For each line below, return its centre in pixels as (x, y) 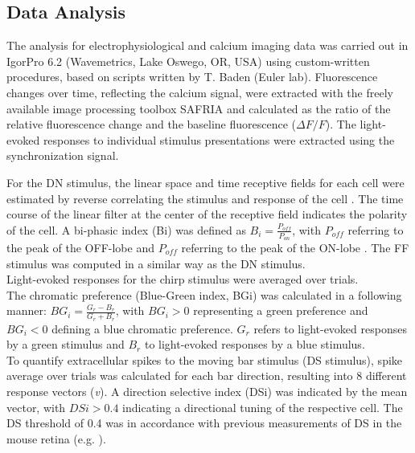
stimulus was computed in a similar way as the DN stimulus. (156, 263)
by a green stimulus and (66, 344)
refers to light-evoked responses (330, 328)
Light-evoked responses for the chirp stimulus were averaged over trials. (183, 279)
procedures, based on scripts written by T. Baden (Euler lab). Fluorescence (192, 77)
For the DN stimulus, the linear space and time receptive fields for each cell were (205, 182)
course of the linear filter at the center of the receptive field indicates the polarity (207, 214)
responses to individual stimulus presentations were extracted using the (219, 139)
